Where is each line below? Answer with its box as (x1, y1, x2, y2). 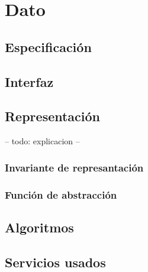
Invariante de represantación (5, 160, 144, 174)
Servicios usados (5, 252, 106, 271)
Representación (5, 107, 101, 125)
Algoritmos (5, 218, 74, 236)
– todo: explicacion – (5, 135, 80, 147)
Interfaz (5, 72, 54, 90)
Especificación (5, 37, 92, 56)
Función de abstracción (5, 187, 117, 202)
